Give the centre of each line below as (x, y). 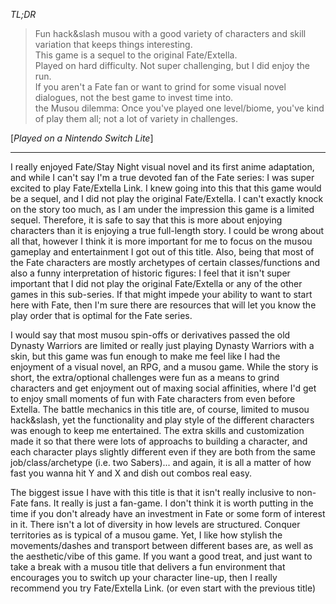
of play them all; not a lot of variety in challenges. (136, 118)
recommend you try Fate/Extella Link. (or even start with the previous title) (163, 588)
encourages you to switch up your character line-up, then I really (144, 577)
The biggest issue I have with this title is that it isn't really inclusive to (152, 492)
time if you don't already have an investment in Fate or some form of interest (168, 513)
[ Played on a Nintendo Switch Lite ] (82, 138)
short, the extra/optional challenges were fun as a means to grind (145, 377)
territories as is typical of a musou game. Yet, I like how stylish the (146, 535)
